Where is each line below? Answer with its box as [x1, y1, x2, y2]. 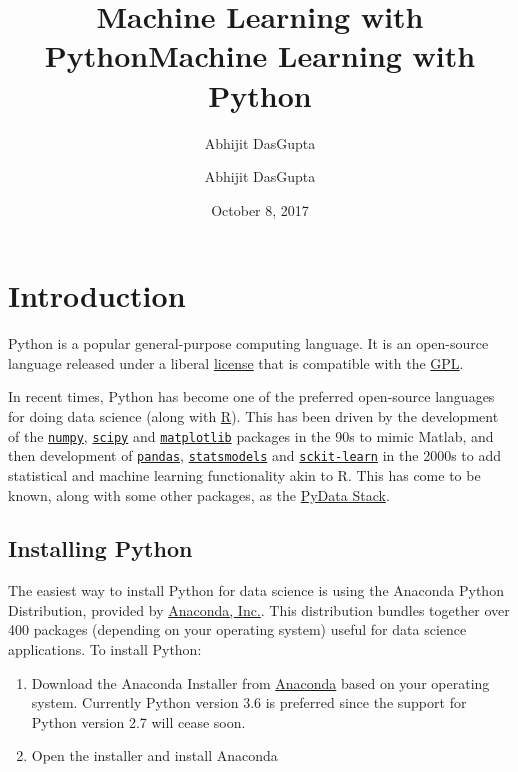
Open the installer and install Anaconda [31, 745, 278, 766]
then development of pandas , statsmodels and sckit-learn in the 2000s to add [8, 445, 501, 466]
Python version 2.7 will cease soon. [31, 711, 246, 732]
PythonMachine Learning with [44, 35, 476, 76]
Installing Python [8, 533, 193, 564]
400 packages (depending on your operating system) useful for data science [8, 619, 467, 640]
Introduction [8, 275, 186, 316]
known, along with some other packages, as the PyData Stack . [8, 484, 390, 505]
